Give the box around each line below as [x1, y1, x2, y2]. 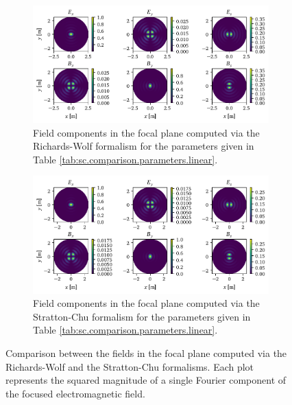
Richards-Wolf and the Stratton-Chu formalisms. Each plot [5, 359, 254, 373]
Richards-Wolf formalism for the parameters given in [33, 139, 254, 153]
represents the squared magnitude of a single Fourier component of [5, 373, 287, 387]
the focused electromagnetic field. [5, 386, 145, 400]
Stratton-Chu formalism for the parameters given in [33, 309, 251, 323]
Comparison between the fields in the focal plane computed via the [5, 345, 287, 360]
